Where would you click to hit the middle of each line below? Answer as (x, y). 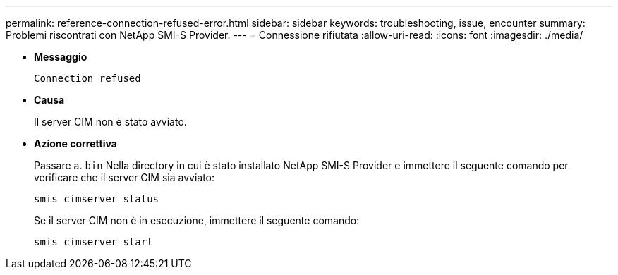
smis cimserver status (97, 199)
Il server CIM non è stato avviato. (110, 122)
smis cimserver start (93, 242)
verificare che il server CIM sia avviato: (125, 177)
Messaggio (61, 57)
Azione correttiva (75, 143)
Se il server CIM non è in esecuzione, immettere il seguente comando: (197, 220)
